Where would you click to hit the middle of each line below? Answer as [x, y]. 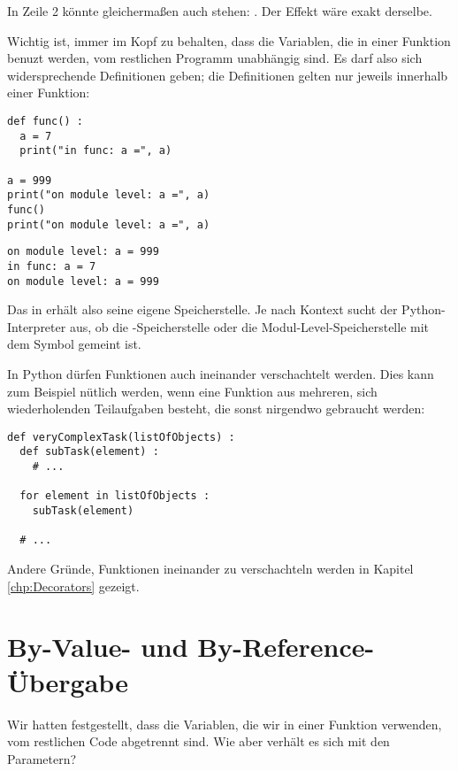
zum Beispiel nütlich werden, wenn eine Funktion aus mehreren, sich [192, 391]
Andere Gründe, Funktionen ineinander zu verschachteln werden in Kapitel [210, 568]
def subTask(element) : [89, 452]
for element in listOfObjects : [115, 496]
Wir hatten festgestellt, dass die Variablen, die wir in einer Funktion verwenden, [225, 724]
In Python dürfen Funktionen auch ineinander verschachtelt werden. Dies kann [221, 373]
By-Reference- [286, 647]
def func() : [45, 121]
